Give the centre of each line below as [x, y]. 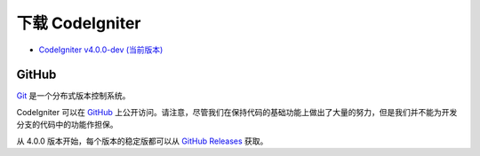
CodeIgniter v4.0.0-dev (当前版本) [101, 50]
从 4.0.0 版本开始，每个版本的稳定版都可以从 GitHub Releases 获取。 [142, 141]
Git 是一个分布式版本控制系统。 [73, 96]
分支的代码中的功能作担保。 [67, 125]
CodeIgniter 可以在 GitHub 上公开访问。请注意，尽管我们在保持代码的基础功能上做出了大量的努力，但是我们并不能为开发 [237, 112]
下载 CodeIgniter [79, 23]
